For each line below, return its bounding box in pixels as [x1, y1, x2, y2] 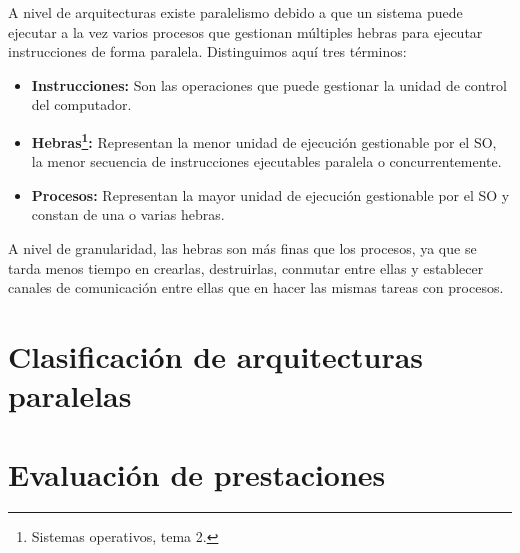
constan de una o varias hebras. [31, 204, 225, 225]
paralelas [8, 375, 132, 416]
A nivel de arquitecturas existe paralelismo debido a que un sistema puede [8, 2, 463, 22]
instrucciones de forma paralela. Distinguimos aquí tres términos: [8, 41, 407, 62]
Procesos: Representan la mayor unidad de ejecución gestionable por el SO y [31, 184, 510, 205]
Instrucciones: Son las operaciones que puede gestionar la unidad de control [31, 74, 507, 95]
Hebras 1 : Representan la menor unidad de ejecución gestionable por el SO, [31, 128, 497, 152]
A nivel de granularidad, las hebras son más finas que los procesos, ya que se [8, 238, 477, 258]
